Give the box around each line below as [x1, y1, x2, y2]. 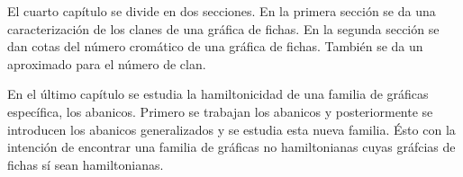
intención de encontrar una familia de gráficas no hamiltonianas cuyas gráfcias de [7, 137, 456, 156]
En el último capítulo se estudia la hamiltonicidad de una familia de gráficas [7, 84, 429, 103]
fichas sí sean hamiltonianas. [7, 155, 164, 173]
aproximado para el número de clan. [7, 54, 206, 73]
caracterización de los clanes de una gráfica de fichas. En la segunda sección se [7, 19, 440, 38]
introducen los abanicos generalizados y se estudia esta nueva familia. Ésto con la [7, 119, 456, 138]
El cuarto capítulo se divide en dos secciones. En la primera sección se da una [7, 2, 436, 20]
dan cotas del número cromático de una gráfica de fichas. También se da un [7, 37, 423, 56]
